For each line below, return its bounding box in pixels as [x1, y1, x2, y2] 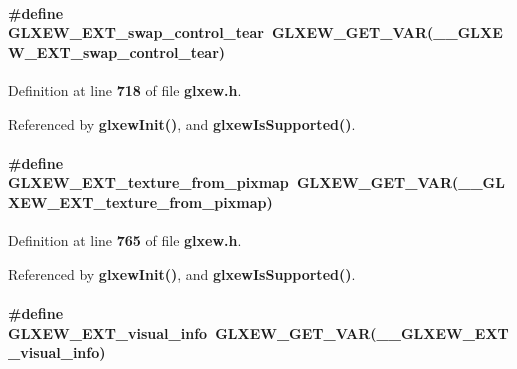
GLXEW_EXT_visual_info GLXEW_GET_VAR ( [8, 322, 377, 343]
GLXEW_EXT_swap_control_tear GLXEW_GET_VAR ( [8, 22, 434, 43]
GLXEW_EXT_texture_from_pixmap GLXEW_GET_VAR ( [8, 172, 459, 193]
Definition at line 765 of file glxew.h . [8, 230, 242, 251]
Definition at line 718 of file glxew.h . [8, 79, 242, 100]
